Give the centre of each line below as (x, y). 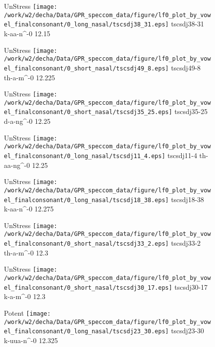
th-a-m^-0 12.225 (30, 77)
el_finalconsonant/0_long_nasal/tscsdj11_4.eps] (85, 156)
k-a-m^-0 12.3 (25, 296)
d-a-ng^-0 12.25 (27, 121)
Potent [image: (27, 312)
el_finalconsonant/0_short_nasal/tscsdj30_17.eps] (88, 288)
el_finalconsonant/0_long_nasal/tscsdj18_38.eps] (86, 200)
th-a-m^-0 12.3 (26, 252)
